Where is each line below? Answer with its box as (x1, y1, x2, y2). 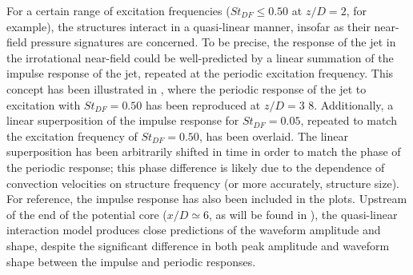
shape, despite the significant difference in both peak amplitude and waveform (6, 237, 390, 253)
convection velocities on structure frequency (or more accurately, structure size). (6, 174, 399, 191)
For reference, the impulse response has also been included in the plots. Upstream (6, 190, 407, 207)
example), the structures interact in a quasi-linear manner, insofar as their (6, 18, 371, 34)
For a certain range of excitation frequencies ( (6, 2, 231, 18)
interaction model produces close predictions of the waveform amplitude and (6, 221, 381, 238)
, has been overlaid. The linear (198, 127, 348, 144)
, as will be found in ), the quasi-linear (208, 205, 398, 222)
